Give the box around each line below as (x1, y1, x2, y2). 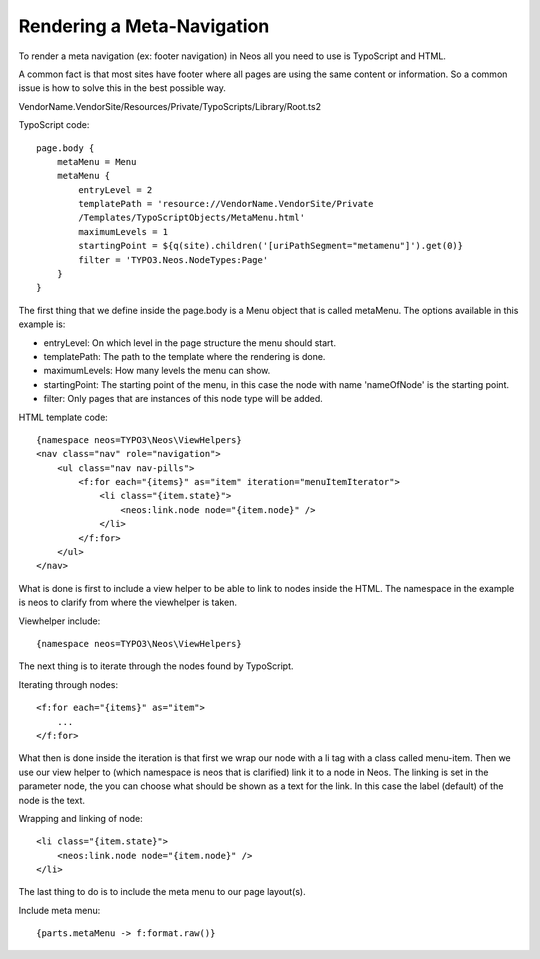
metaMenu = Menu (56, 156, 137, 167)
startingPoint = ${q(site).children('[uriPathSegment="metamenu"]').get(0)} (78, 240, 464, 252)
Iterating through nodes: (18, 678, 119, 690)
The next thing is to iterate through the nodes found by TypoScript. (18, 660, 294, 672)
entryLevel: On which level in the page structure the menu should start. (43, 336, 337, 349)
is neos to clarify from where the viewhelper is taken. (18, 596, 237, 609)
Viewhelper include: (18, 615, 101, 627)
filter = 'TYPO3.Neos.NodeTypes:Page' (78, 254, 269, 265)
